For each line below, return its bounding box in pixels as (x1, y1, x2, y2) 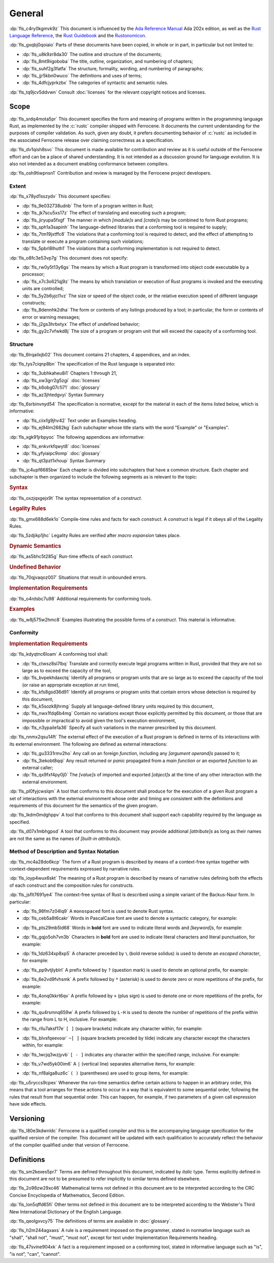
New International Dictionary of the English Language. (9, 1209, 122, 1215)
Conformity (9, 629, 39, 636)
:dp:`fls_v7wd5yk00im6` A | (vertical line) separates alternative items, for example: (22, 1061, 195, 1067)
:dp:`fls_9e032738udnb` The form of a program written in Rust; (22, 203, 154, 209)
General (9, 8, 44, 19)
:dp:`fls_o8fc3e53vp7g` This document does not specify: (9, 255, 128, 261)
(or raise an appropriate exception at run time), (22, 682, 120, 688)
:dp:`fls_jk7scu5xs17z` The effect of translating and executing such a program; (22, 210, 186, 216)
